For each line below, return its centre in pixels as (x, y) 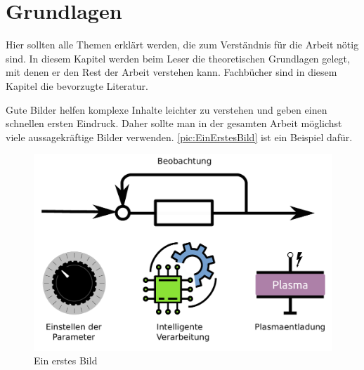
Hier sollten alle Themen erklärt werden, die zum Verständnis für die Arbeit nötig (182, 45)
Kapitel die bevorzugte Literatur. (77, 85)
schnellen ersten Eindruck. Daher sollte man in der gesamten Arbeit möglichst (174, 123)
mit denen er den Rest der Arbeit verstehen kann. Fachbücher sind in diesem (171, 72)
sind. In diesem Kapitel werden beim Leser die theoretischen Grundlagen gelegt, (178, 58)
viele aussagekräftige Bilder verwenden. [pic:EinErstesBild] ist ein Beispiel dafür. (179, 137)
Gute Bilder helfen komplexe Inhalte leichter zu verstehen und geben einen (167, 109)
